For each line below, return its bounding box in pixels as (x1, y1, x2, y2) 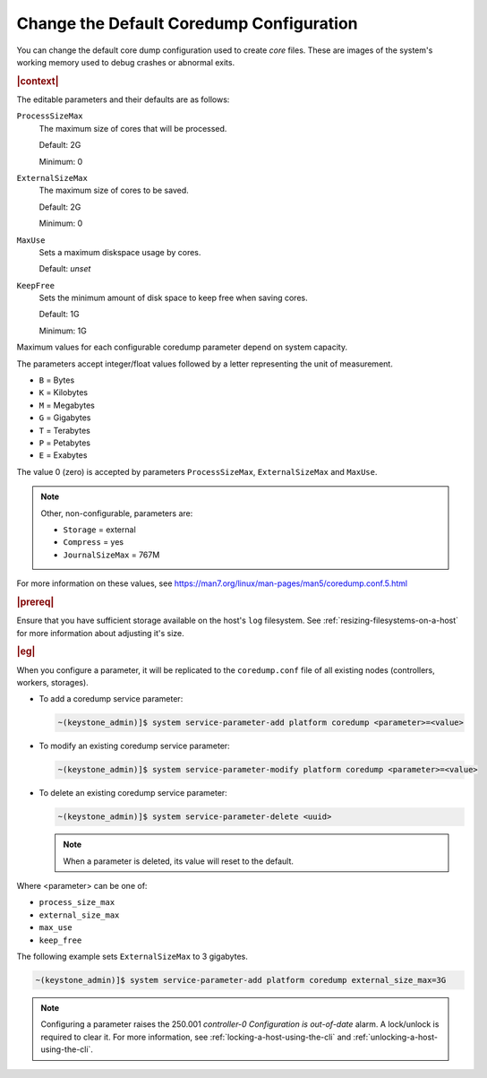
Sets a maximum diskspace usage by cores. (38, 246, 201, 257)
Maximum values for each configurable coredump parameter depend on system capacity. (16, 341, 348, 353)
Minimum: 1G (38, 325, 87, 336)
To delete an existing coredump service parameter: (38, 788, 227, 798)
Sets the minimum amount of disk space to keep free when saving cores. (38, 292, 308, 304)
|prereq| (16, 596, 55, 608)
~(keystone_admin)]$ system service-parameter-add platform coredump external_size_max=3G (35, 975, 447, 985)
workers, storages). (16, 677, 89, 687)
